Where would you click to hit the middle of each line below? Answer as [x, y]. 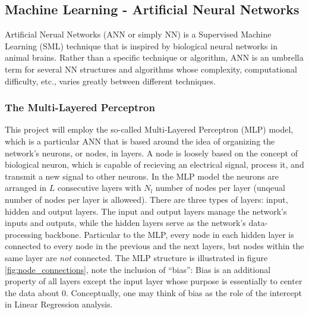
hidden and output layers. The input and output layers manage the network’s [146, 211]
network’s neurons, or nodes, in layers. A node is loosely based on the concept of [152, 153]
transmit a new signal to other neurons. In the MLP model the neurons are [142, 176]
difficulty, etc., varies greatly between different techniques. [110, 81]
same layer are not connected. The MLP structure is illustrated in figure [136, 257]
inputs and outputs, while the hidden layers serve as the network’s [125, 223]
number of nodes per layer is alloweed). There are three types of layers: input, [146, 199]
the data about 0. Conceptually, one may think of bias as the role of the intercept [153, 292]
